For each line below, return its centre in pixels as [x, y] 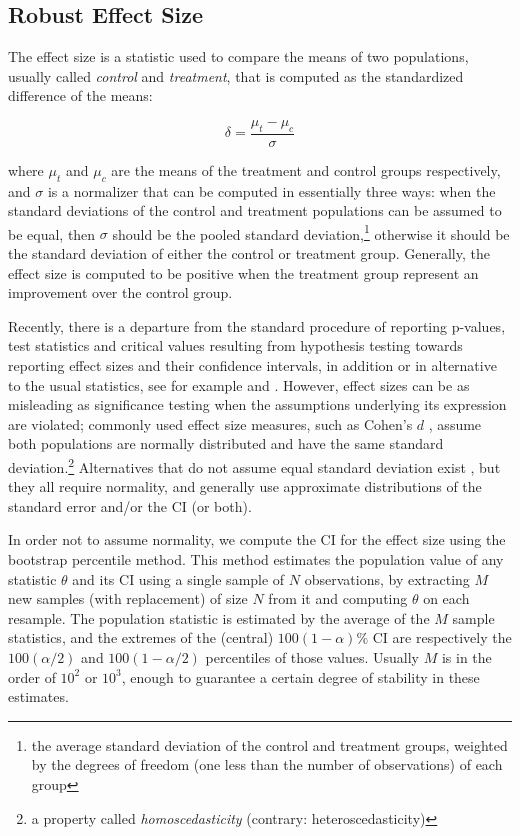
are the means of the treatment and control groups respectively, [306, 169]
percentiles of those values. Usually [312, 656]
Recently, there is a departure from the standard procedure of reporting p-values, [257, 325]
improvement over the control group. [120, 292]
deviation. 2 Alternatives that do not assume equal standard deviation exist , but [254, 465]
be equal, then [52, 233]
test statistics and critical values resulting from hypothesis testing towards [235, 345]
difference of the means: [80, 95]
